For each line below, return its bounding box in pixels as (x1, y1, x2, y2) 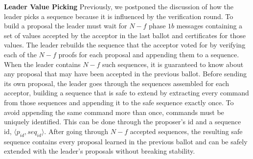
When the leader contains (4, 59, 81, 69)
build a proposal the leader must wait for (4, 21, 127, 31)
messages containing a (176, 21, 243, 31)
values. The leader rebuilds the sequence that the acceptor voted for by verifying (4, 40, 246, 50)
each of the (4, 49, 37, 59)
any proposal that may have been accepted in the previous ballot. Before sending (4, 68, 247, 79)
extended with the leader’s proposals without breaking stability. (4, 146, 195, 156)
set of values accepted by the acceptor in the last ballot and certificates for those (4, 30, 246, 40)
